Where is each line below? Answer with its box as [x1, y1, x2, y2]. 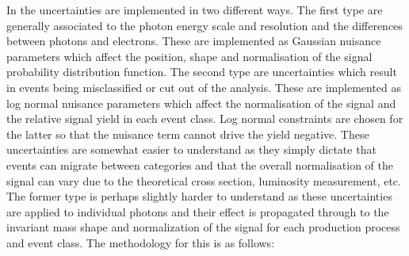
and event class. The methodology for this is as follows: [6, 234, 275, 250]
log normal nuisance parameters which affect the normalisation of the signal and [6, 94, 396, 111]
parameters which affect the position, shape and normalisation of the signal [6, 48, 373, 64]
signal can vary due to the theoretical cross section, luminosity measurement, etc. [6, 172, 401, 189]
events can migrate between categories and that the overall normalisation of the [6, 156, 394, 173]
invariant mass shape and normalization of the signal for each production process [6, 219, 400, 235]
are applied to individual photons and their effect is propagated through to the [6, 203, 389, 220]
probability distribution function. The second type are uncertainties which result [6, 63, 397, 80]
